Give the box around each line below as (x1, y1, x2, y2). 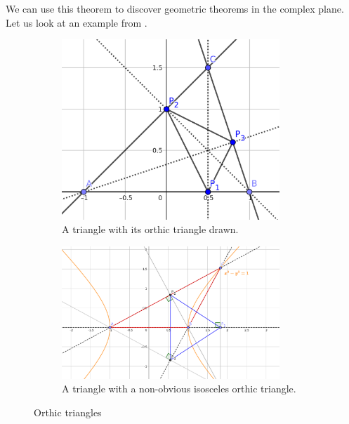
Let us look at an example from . (6, 15, 147, 29)
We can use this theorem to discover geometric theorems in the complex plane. (6, 1, 344, 15)
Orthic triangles (34, 404, 102, 419)
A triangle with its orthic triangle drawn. (62, 222, 239, 237)
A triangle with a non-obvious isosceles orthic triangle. (62, 381, 296, 396)
